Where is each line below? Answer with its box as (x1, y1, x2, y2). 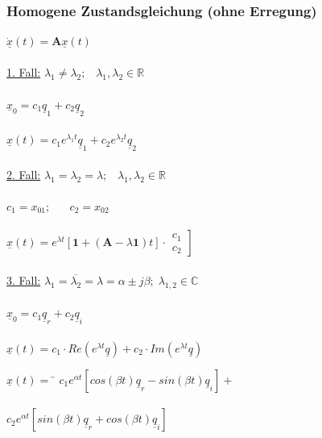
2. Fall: (6, 165, 41, 182)
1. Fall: (6, 64, 41, 81)
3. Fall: (6, 271, 41, 288)
